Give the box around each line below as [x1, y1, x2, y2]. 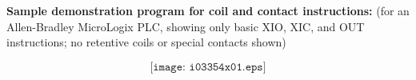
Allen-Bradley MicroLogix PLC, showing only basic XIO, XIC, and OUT [6, 18, 365, 34]
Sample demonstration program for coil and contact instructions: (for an [6, 2, 410, 18]
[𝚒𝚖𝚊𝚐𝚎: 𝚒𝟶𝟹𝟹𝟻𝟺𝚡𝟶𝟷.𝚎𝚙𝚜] [150, 61, 266, 73]
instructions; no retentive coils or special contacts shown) [6, 34, 286, 50]
